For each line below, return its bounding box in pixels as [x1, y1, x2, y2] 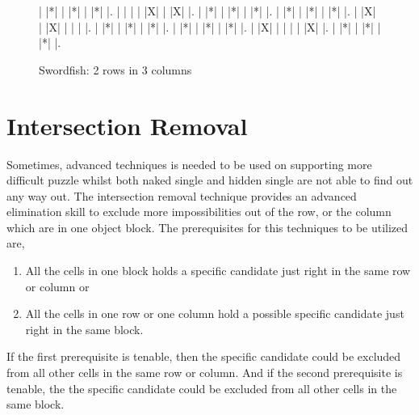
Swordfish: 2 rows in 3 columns [39, 61, 192, 78]
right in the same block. [25, 320, 144, 337]
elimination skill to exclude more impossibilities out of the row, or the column [6, 203, 392, 220]
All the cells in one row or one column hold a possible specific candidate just [25, 305, 404, 322]
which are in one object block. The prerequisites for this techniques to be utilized [6, 218, 409, 235]
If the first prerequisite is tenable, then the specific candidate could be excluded [6, 348, 401, 365]
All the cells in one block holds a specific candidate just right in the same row [25, 262, 411, 279]
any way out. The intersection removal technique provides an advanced [6, 187, 357, 204]
